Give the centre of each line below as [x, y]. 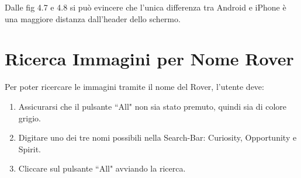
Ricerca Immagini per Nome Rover [149, 59]
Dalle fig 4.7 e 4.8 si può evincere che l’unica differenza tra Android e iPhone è [146, 7]
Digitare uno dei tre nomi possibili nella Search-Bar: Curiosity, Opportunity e [158, 137]
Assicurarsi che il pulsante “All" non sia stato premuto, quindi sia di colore [153, 106]
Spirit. [30, 149]
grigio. [30, 118]
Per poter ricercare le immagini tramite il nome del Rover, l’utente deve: [134, 87]
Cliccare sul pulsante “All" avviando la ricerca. [102, 168]
